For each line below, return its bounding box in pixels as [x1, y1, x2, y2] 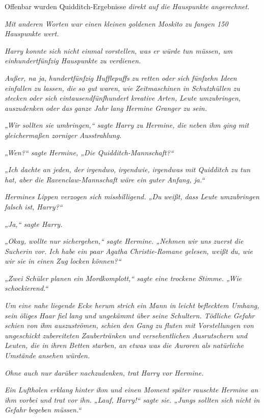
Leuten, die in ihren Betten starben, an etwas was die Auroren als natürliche [5, 340, 244, 351]
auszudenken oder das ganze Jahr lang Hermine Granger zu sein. [5, 102, 207, 113]
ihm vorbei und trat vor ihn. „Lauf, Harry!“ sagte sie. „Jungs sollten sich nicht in [5, 394, 260, 405]
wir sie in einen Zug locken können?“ [5, 256, 121, 266]
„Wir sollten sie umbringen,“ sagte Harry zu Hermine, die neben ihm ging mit [5, 120, 249, 130]
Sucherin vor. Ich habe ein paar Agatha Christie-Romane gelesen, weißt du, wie [5, 245, 253, 256]
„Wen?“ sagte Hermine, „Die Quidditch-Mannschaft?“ [5, 147, 174, 157]
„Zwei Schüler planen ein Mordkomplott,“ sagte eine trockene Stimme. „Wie [5, 272, 242, 283]
